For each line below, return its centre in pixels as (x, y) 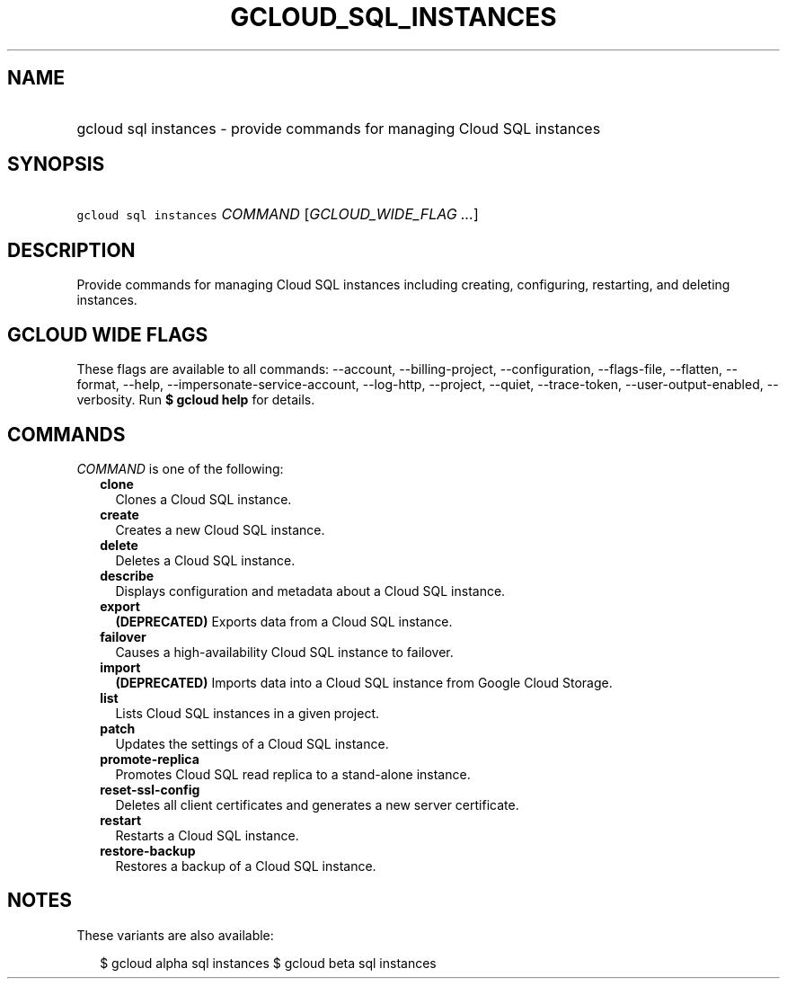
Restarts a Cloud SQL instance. (207, 835)
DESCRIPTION (71, 250)
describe (127, 575)
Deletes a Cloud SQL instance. (205, 560)
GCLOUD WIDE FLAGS (108, 334)
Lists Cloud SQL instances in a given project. (248, 713)
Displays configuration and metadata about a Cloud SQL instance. (310, 591)
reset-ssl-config (150, 789)
